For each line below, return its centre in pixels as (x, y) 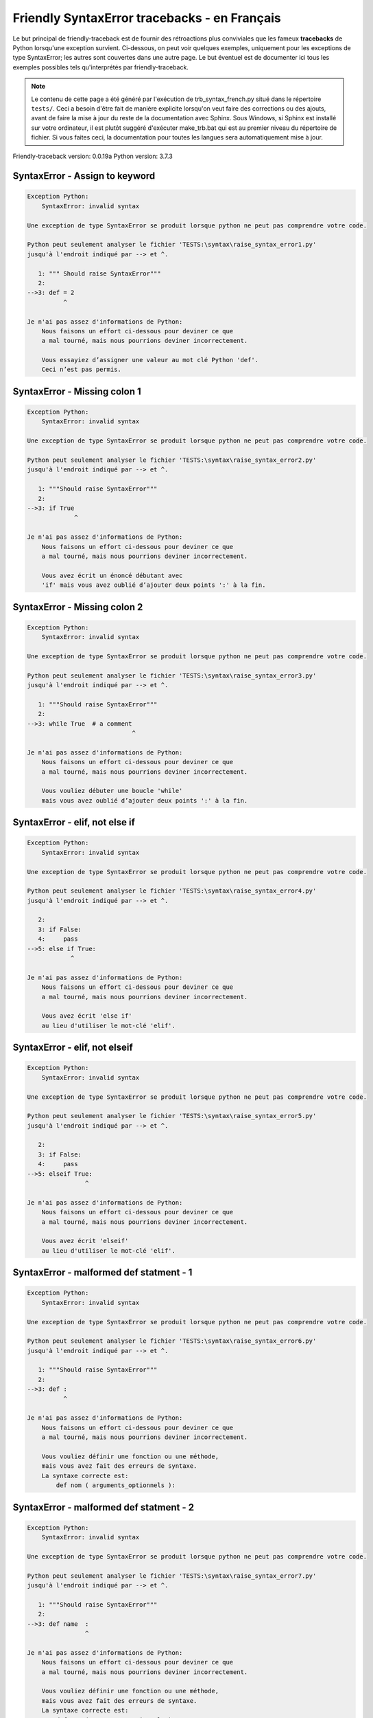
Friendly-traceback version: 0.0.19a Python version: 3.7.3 (93, 156)
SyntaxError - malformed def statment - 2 (104, 1507)
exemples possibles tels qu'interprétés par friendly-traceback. (100, 67)
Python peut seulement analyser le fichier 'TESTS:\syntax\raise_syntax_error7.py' (172, 1576)
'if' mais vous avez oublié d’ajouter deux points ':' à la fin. (154, 585)
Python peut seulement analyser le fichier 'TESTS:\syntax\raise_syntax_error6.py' (172, 1341)
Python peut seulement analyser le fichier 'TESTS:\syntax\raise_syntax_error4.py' (172, 891)
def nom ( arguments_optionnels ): (116, 1485)
